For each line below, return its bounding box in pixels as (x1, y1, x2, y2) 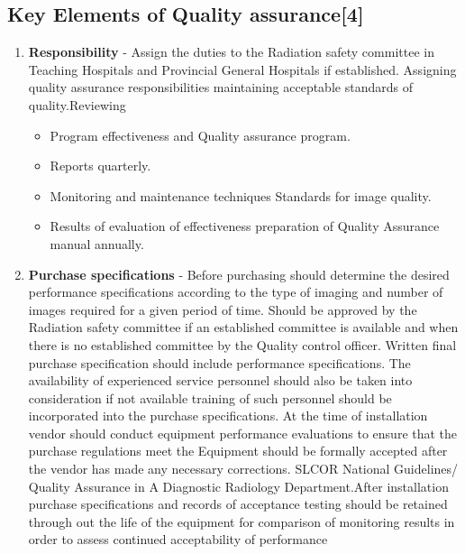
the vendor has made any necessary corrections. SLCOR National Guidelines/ (28, 459, 459, 478)
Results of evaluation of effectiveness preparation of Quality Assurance (50, 217, 440, 235)
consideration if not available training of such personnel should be (28, 388, 392, 407)
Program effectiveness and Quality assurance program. (50, 125, 351, 144)
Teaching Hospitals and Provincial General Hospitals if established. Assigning (28, 60, 457, 78)
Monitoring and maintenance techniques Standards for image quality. (50, 186, 432, 205)
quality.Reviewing (28, 95, 126, 114)
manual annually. (50, 234, 144, 253)
